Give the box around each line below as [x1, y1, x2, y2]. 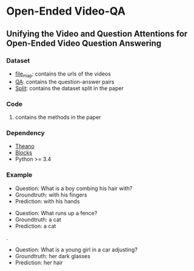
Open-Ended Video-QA [6, 4, 126, 18]
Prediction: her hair [15, 259, 63, 266]
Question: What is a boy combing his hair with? [15, 185, 133, 192]
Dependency [6, 128, 45, 137]
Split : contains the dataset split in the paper [15, 84, 124, 92]
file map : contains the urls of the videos [15, 70, 111, 79]
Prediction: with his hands [15, 197, 80, 205]
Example [6, 171, 33, 179]
